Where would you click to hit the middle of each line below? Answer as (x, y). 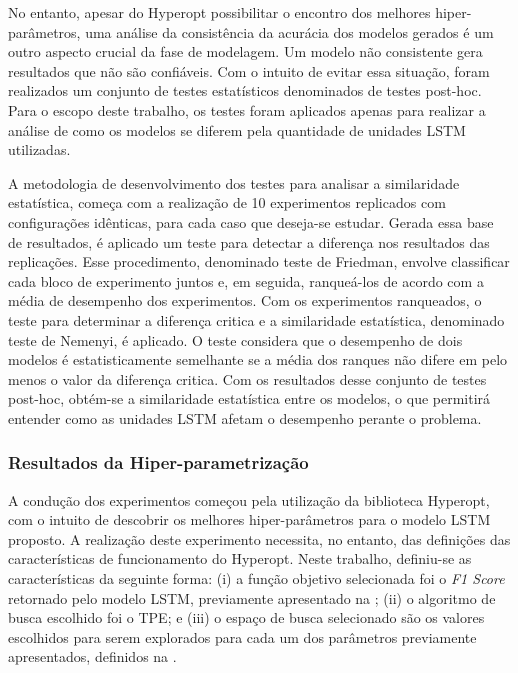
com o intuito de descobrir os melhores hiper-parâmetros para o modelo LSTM (249, 519)
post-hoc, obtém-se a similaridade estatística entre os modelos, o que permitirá (249, 398)
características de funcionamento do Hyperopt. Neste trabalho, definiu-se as (240, 558)
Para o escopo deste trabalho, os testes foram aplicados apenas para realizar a (247, 109)
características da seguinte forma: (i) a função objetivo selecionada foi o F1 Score (256, 578)
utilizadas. (39, 149)
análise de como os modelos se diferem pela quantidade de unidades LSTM (237, 129)
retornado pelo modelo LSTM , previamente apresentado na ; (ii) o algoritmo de (252, 597)
